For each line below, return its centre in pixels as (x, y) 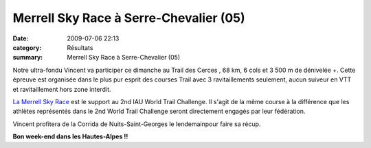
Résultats (80, 47)
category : (27, 47)
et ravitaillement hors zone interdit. (62, 89)
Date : (21, 38)
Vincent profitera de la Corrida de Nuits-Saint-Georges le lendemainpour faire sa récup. (137, 124)
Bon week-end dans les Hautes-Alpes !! (70, 136)
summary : (28, 58)
